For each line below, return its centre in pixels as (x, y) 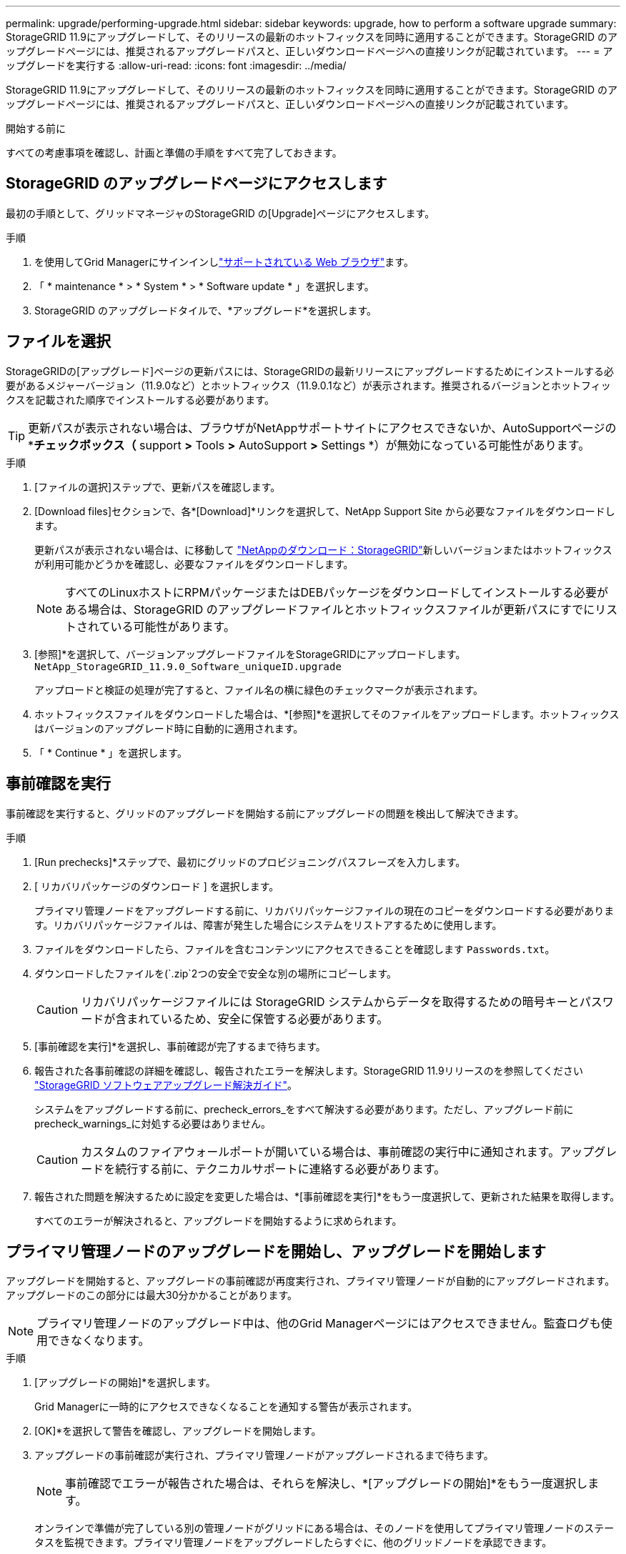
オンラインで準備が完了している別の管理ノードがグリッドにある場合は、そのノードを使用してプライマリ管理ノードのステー (324, 1528)
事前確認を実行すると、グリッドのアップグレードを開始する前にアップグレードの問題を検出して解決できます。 (265, 813)
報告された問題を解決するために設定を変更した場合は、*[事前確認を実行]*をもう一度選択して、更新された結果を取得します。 (327, 1196)
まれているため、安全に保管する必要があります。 (258, 1018)
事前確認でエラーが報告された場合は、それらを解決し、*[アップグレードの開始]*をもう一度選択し (327, 1484)
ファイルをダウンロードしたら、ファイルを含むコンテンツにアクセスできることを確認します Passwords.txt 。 (295, 949)
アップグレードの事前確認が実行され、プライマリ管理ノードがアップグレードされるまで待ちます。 (264, 1455)
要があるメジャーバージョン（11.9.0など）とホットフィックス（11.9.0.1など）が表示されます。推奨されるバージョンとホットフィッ (308, 385)
